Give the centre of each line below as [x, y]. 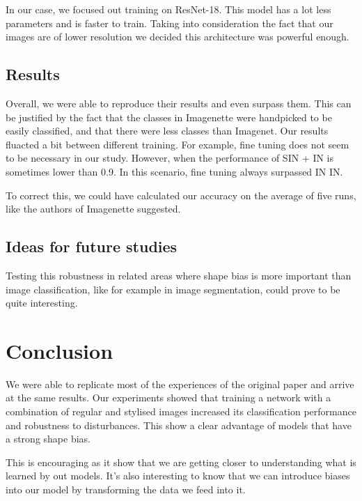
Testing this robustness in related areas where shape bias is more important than [179, 275]
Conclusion [60, 350]
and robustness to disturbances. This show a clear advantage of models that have [179, 425]
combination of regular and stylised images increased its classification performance [181, 411]
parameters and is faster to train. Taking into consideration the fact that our [170, 23]
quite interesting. [42, 303]
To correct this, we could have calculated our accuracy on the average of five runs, [181, 195]
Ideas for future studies [92, 246]
